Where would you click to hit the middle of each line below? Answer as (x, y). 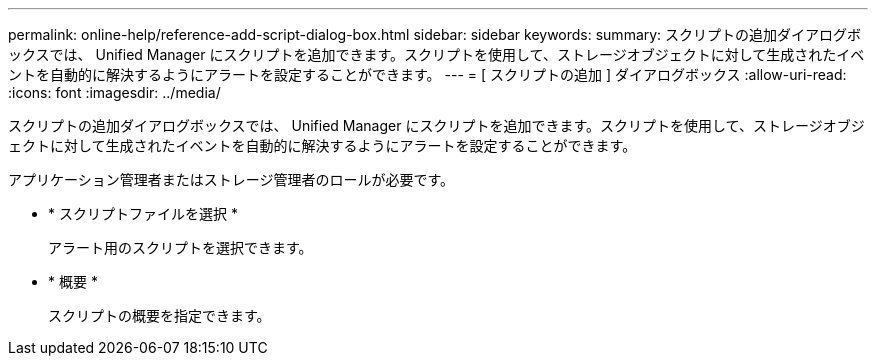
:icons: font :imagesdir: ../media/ (114, 92)
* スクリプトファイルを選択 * (143, 213)
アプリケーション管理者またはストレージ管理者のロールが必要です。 (231, 179)
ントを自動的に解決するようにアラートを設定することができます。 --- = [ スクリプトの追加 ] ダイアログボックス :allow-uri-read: (427, 74)
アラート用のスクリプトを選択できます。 (180, 247)
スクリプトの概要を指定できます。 (159, 315)
